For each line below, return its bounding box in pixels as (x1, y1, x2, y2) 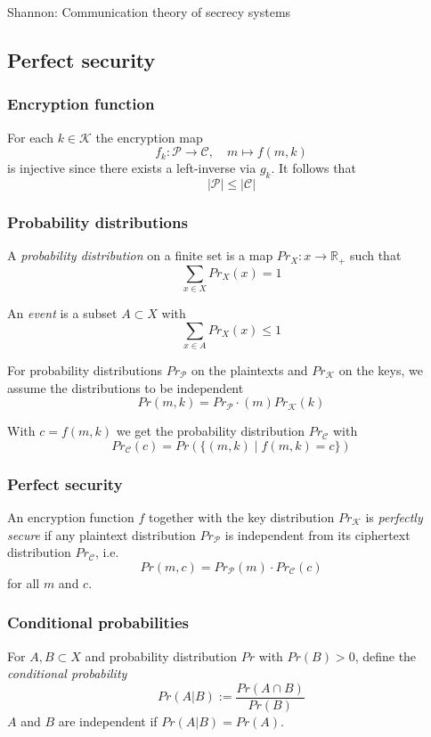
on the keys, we (338, 360, 423, 379)
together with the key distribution (149, 507, 335, 526)
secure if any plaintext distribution (7, 525, 196, 544)
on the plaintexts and (191, 360, 308, 379)
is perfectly (365, 507, 423, 526)
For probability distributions (7, 360, 162, 379)
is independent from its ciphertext (224, 525, 411, 544)
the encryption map (95, 127, 203, 146)
